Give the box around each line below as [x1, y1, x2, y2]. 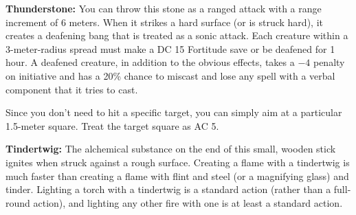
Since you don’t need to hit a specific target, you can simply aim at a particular [5, 105, 342, 120]
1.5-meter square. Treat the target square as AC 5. [5, 118, 219, 133]
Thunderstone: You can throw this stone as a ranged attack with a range [5, 1, 322, 15]
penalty [313, 55, 345, 69]
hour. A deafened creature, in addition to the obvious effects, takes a [5, 55, 295, 69]
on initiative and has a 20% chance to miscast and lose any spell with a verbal [5, 68, 335, 82]
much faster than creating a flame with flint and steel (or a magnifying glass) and [5, 168, 349, 183]
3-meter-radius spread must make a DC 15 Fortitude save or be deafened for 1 [5, 41, 335, 56]
